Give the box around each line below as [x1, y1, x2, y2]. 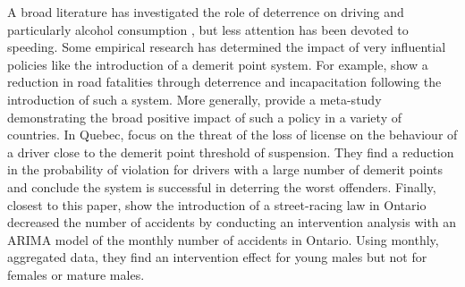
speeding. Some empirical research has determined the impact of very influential [7, 38, 446, 56]
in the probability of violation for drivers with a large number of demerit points [7, 160, 443, 179]
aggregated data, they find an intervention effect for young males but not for [7, 248, 427, 266]
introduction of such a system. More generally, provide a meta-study [7, 89, 382, 108]
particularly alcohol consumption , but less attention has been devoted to [7, 20, 409, 38]
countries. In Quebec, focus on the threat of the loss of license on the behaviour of [7, 125, 458, 144]
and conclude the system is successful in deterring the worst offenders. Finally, [7, 177, 436, 196]
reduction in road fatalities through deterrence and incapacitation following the [7, 72, 442, 91]
